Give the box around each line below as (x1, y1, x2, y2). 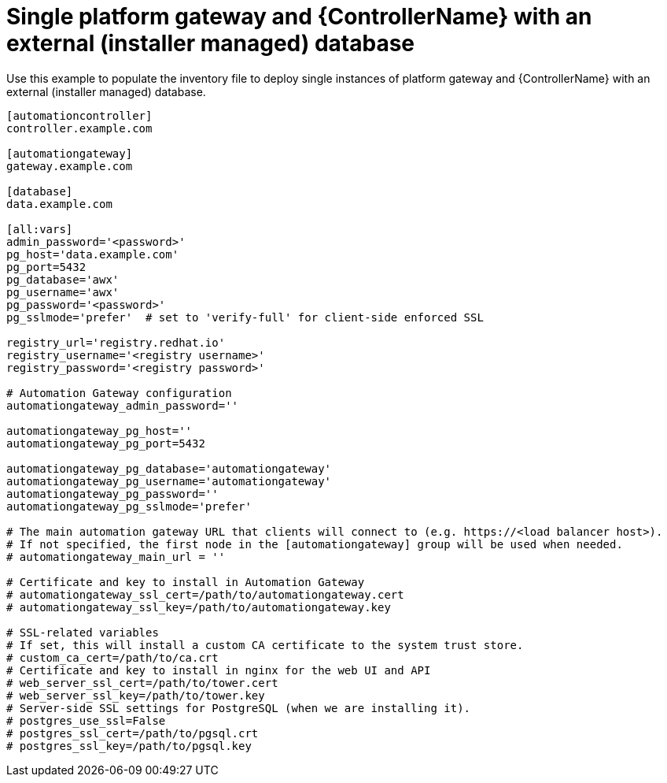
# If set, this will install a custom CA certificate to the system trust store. (6, 638, 524, 651)
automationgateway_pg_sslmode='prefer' (6, 499, 252, 513)
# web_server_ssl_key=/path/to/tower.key (6, 688, 265, 702)
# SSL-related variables (6, 625, 159, 639)
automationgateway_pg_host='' (6, 424, 193, 437)
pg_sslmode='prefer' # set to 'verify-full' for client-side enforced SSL (6, 310, 484, 324)
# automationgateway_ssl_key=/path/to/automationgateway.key (6, 600, 391, 614)
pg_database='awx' (6, 273, 120, 286)
